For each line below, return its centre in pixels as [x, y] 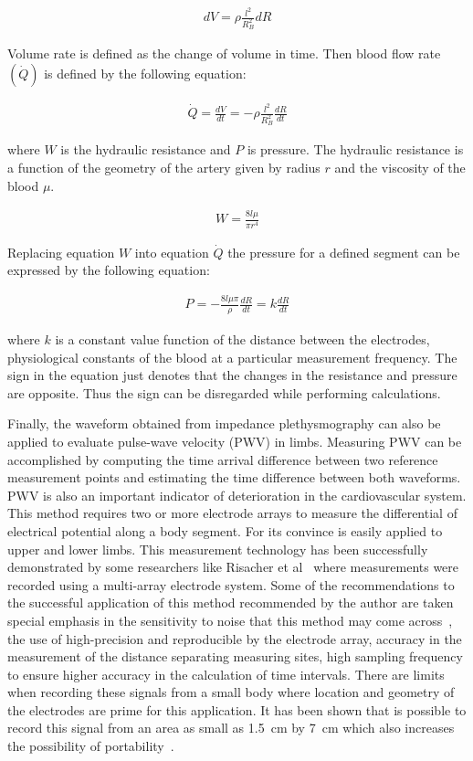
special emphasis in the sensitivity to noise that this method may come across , [230, 620]
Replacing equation [61, 252]
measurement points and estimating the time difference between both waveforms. [234, 477]
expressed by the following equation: [109, 270]
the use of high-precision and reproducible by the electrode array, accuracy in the [235, 638]
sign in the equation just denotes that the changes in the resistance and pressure [232, 375]
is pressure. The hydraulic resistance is [355, 149]
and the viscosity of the [400, 167]
